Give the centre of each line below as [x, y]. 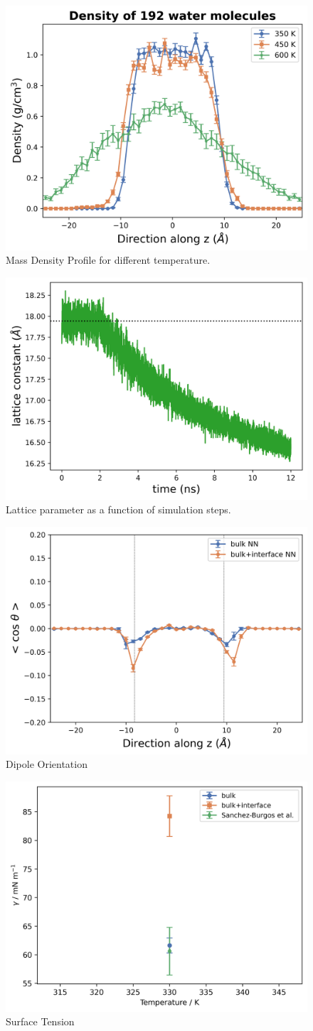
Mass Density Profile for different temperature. [108, 260]
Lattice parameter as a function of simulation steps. [118, 509]
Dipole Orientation [47, 764]
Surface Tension [40, 1021]
